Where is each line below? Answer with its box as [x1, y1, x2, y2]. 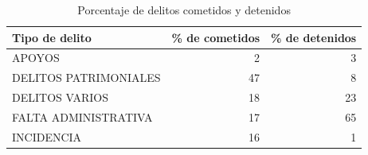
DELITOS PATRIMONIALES [12, 69, 161, 86]
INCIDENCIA [12, 128, 82, 145]
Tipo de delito [12, 29, 92, 45]
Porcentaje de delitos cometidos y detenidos [77, 2, 291, 17]
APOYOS [12, 49, 60, 66]
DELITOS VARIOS [12, 89, 108, 106]
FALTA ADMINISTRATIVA [12, 108, 153, 125]
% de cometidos [171, 29, 260, 45]
